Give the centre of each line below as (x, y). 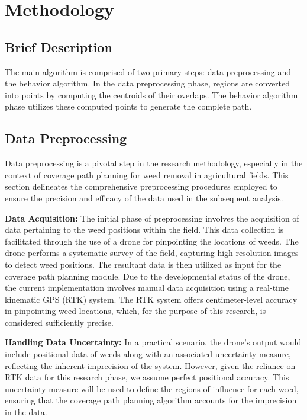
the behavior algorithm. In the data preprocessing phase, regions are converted (148, 83)
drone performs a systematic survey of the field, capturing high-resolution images (152, 253)
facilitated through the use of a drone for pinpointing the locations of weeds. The (152, 241)
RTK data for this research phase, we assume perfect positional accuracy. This (147, 377)
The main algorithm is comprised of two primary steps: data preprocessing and (148, 71)
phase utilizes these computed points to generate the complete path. (128, 106)
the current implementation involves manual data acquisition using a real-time (147, 288)
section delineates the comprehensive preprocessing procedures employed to (141, 186)
